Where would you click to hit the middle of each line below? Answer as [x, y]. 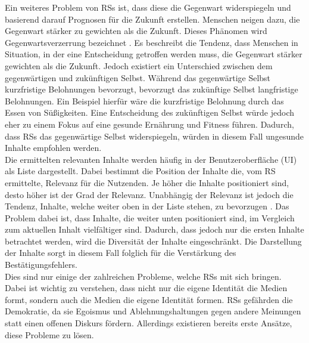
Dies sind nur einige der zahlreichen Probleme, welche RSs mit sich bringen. [143, 276]
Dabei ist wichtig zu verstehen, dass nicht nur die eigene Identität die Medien [146, 288]
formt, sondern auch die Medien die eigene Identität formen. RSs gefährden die [149, 299]
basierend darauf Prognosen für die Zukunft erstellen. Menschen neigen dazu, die [152, 19]
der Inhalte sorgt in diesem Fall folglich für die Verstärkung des [121, 253]
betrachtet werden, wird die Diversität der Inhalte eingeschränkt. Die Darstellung [153, 241]
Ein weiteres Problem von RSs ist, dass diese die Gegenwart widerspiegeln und [148, 7]
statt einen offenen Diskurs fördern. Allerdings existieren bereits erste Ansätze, [149, 323]
